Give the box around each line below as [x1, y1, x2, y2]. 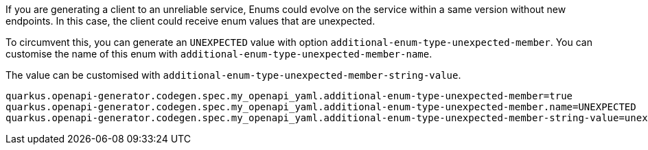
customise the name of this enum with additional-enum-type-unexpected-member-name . [5, 48, 432, 60]
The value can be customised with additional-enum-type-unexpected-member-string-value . [5, 69, 461, 81]
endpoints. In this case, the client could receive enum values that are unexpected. [5, 15, 375, 27]
